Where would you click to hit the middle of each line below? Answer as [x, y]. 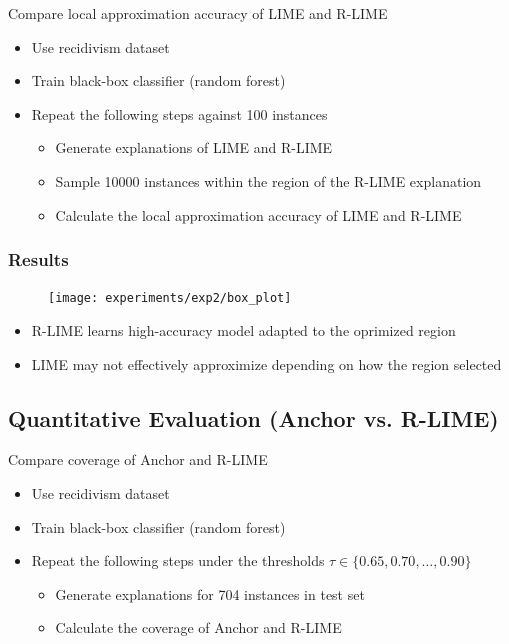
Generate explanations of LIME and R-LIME [194, 147]
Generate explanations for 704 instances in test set [210, 593]
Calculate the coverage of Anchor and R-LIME [198, 627]
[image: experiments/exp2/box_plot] [170, 298]
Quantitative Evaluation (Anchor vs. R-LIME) [253, 417]
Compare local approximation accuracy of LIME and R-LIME [198, 13]
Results [38, 259]
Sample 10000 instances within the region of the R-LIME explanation [268, 180]
